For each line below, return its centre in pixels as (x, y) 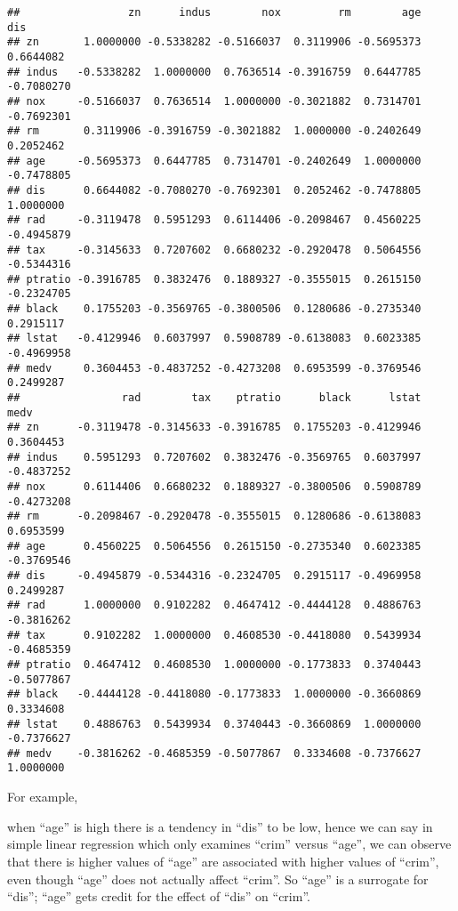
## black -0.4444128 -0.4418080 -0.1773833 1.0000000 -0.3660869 (214, 694)
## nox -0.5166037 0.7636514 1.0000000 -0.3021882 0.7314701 (214, 101)
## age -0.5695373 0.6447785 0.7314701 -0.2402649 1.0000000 (214, 161)
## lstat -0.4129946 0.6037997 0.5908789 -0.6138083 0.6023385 (214, 339)
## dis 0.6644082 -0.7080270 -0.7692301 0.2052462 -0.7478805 (214, 190)
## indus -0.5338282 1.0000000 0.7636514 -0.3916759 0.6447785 (214, 72)
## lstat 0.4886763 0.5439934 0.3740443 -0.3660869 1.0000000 (214, 724)
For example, (43, 797)
